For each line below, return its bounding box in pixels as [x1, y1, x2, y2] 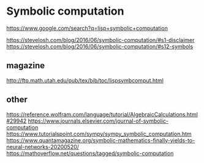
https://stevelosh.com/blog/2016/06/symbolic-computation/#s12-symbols [6, 43, 194, 50]
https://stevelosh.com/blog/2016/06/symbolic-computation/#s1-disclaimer [6, 36, 195, 43]
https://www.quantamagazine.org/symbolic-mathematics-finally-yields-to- [6, 136, 195, 144]
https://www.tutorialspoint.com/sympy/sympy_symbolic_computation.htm [6, 130, 192, 137]
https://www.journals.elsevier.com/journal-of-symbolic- [28, 117, 168, 125]
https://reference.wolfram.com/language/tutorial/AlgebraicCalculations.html [6, 110, 198, 118]
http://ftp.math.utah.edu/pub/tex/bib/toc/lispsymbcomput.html [6, 76, 164, 84]
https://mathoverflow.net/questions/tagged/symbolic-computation [6, 150, 174, 157]
